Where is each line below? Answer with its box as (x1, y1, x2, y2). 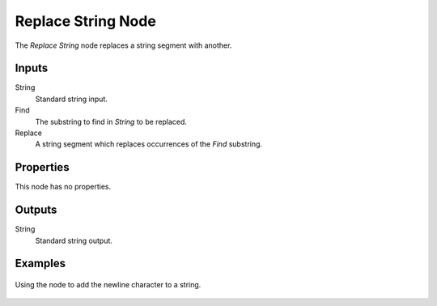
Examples (15, 257, 66, 270)
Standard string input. (35, 94, 108, 104)
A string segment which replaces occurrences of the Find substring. (35, 139, 263, 149)
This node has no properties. (15, 182, 112, 192)
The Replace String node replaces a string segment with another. (15, 40, 232, 50)
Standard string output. (35, 236, 113, 245)
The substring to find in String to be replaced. (35, 117, 188, 126)
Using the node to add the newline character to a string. (15, 280, 202, 290)
